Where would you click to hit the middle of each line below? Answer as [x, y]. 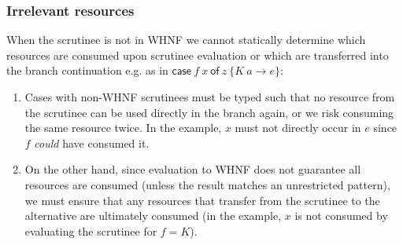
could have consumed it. [92, 143]
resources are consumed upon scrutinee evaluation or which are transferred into [198, 55]
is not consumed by [341, 216]
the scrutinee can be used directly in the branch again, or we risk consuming [209, 112]
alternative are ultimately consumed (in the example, [153, 216]
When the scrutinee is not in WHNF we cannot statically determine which [186, 40]
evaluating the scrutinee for [91, 230]
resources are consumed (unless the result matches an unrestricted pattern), [207, 184]
